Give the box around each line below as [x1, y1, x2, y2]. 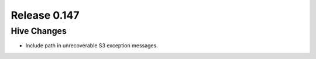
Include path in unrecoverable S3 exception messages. [25, 42, 158, 49]
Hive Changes [11, 26, 67, 36]
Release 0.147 [11, 9, 80, 22]
